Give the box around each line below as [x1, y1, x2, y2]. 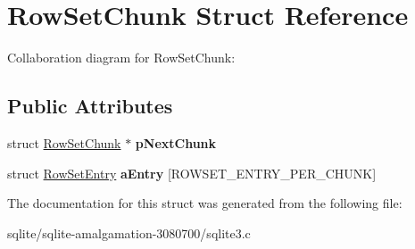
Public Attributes [7, 92, 173, 120]
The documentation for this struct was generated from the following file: [7, 194, 403, 212]
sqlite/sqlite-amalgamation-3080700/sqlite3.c [7, 223, 251, 242]
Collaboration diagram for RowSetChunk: [7, 48, 236, 67]
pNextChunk [135, 133, 217, 152]
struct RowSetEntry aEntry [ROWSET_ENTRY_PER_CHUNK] [7, 163, 377, 182]
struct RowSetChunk [7, 133, 121, 152]
